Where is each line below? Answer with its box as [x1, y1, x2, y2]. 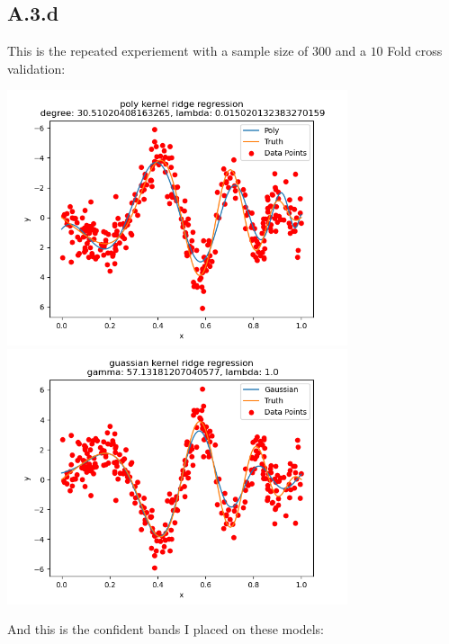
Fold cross [387, 41, 443, 60]
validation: [7, 58, 66, 77]
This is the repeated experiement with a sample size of [7, 41, 309, 60]
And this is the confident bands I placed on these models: [7, 620, 324, 639]
